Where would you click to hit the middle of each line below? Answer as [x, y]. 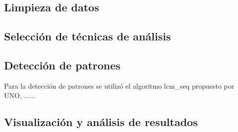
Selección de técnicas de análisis [88, 36]
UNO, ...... [20, 95]
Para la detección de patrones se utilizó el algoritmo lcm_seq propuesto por [119, 85]
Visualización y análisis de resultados [101, 122]
